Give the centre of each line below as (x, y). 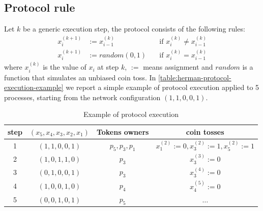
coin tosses (205, 131)
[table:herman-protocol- (195, 77)
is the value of (65, 67)
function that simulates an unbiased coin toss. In (80, 77)
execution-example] (34, 87)
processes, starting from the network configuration (82, 97)
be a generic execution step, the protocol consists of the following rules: (134, 29)
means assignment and (178, 67)
